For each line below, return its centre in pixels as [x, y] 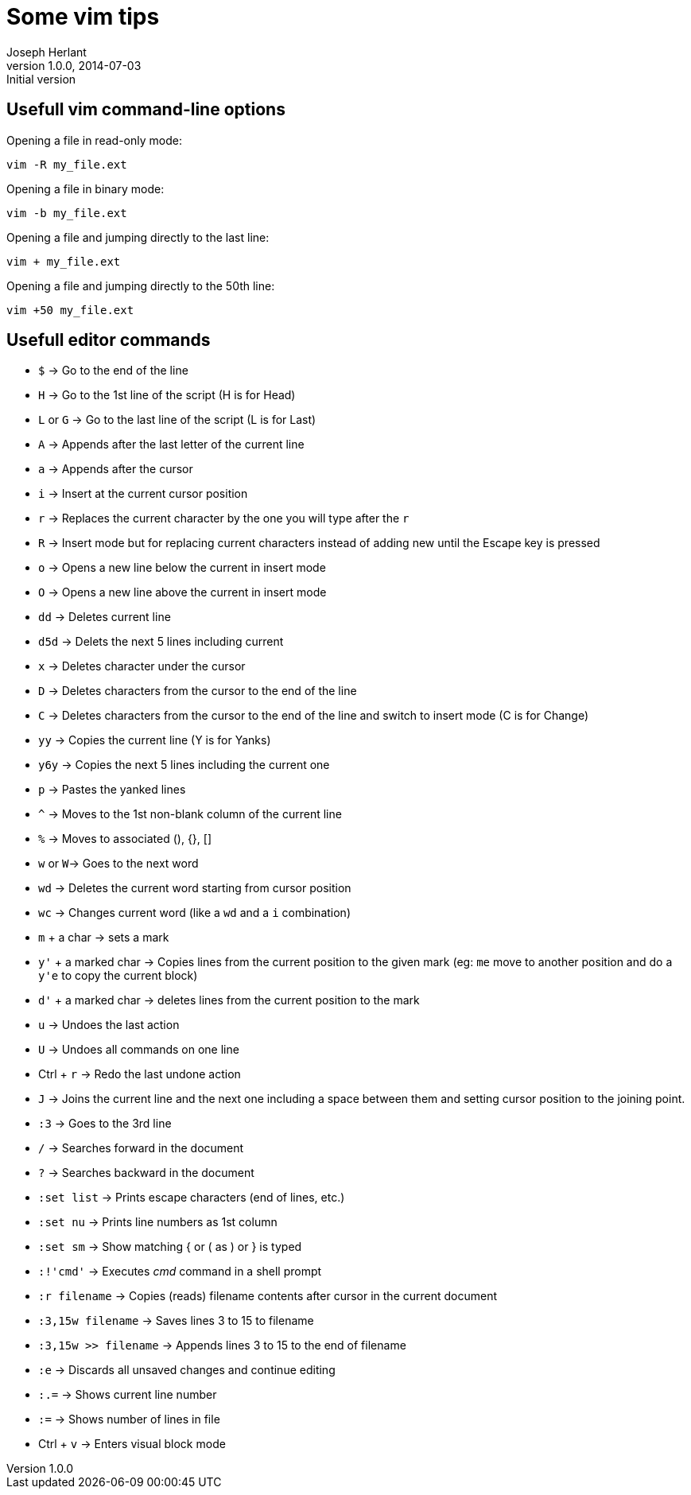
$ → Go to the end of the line [113, 371]
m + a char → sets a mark [104, 938]
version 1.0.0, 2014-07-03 [74, 65]
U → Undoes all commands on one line [139, 1050]
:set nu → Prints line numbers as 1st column [158, 1222]
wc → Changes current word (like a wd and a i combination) [194, 913]
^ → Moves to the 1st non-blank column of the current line [190, 814]
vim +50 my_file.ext [70, 310]
